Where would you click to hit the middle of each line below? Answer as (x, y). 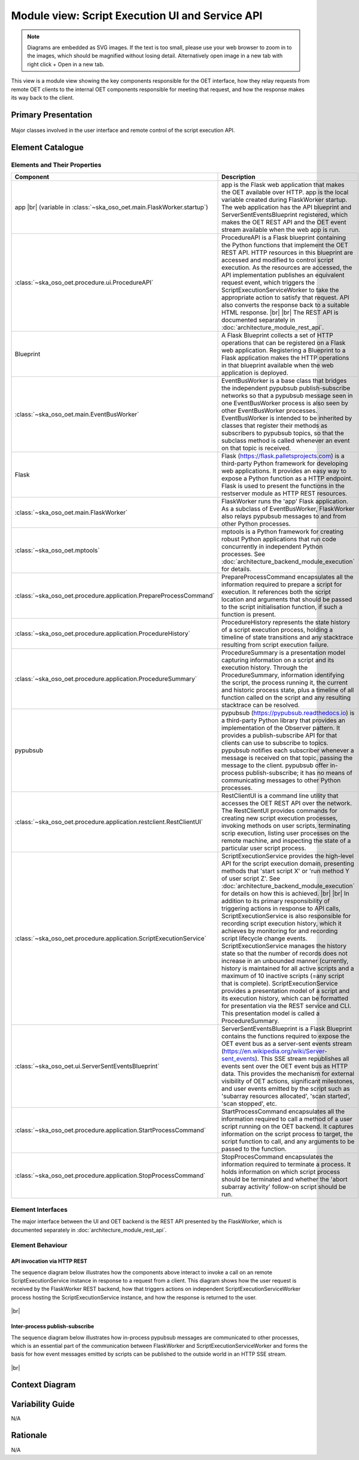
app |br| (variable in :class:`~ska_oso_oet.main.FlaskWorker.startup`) (112, 207)
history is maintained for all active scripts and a (288, 969)
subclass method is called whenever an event (286, 441)
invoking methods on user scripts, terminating (286, 826)
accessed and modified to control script (278, 260)
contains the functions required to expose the (286, 1036)
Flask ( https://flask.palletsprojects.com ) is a (283, 456)
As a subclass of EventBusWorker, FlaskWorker (288, 509)
